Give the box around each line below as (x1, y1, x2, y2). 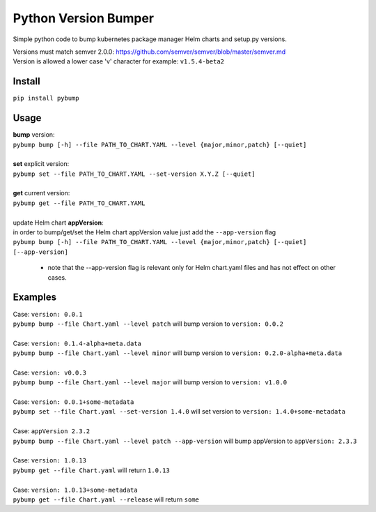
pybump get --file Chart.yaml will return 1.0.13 (13, 466, 170, 474)
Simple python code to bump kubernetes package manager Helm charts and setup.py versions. (13, 35, 287, 43)
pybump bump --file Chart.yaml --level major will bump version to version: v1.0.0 (13, 378, 288, 386)
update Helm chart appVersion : (13, 218, 104, 227)
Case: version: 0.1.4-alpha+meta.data (13, 339, 142, 347)
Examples (13, 292, 57, 303)
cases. (47, 273, 67, 282)
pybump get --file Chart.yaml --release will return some (13, 495, 200, 504)
